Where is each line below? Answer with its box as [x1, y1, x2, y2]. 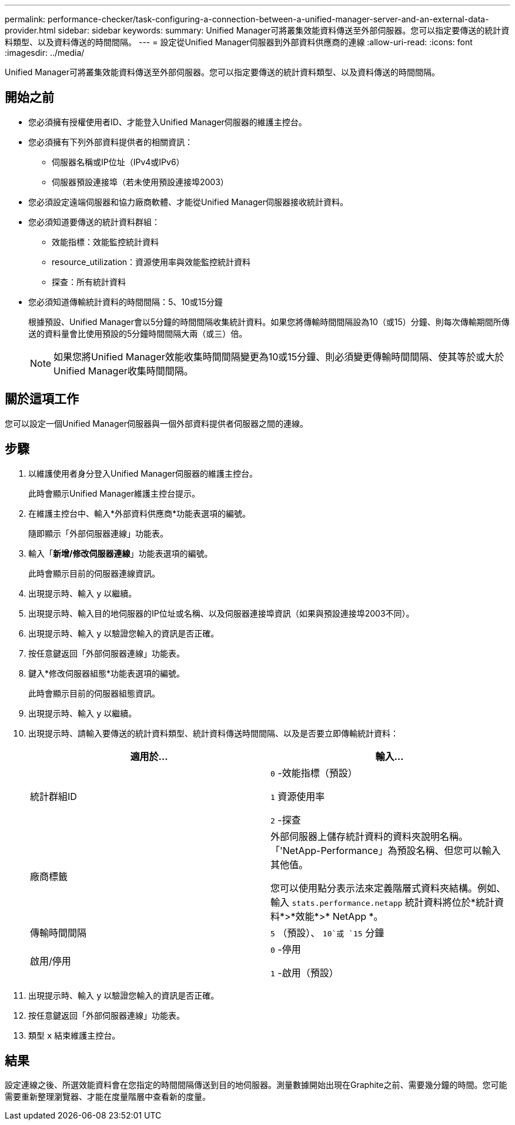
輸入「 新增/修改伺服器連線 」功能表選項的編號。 [28, 548, 213, 558]
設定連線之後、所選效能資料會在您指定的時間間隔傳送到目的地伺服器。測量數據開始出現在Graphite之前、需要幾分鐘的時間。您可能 [5, 1080, 507, 1090]
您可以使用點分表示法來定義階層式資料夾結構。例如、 [270, 882, 506, 894]
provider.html [5, 25, 56, 35]
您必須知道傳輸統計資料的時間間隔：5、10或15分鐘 [28, 296, 223, 307]
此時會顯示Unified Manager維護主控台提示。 [28, 488, 200, 498]
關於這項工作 [5, 391, 79, 407]
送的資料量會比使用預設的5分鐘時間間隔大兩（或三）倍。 [28, 328, 248, 339]
